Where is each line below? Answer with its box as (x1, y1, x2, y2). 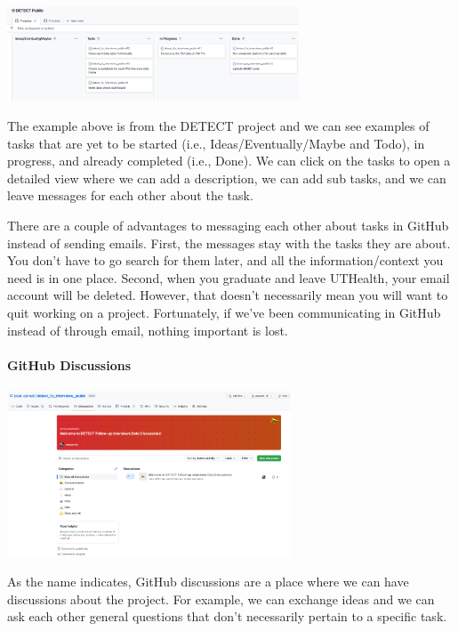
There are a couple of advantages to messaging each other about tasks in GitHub (7, 216, 449, 235)
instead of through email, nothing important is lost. (7, 320, 288, 339)
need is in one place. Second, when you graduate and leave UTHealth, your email (7, 268, 450, 287)
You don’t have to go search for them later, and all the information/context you (7, 251, 444, 270)
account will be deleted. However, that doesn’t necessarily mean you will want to (7, 286, 448, 304)
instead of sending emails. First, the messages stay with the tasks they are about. (7, 233, 451, 252)
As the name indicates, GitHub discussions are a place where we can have (7, 572, 409, 591)
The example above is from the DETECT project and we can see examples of (7, 117, 430, 135)
